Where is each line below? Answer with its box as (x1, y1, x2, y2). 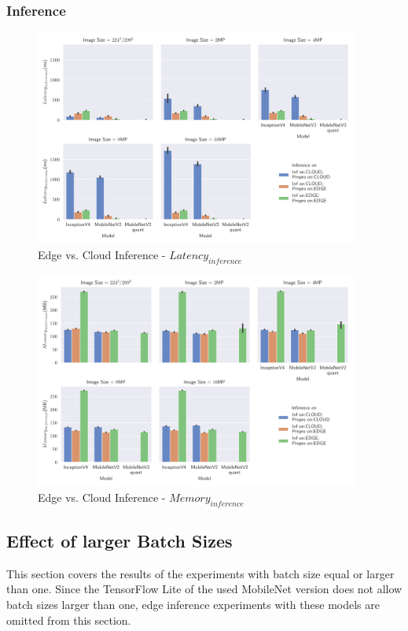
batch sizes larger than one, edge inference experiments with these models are (6, 596, 380, 612)
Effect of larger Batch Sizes (6, 528, 233, 552)
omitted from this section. (6, 611, 131, 628)
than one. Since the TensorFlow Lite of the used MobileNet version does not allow (6, 581, 402, 597)
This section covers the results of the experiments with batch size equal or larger (6, 565, 395, 581)
